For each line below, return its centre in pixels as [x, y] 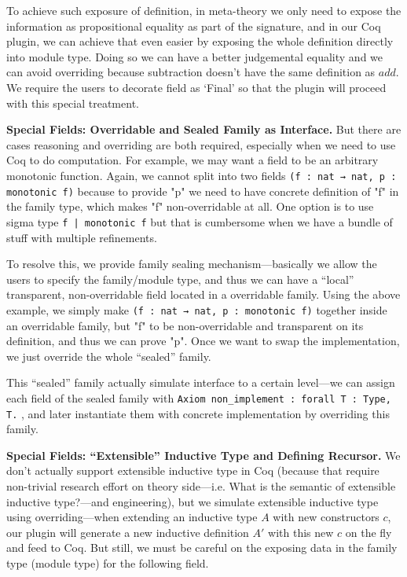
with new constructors [326, 517]
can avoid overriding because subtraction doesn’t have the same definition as [191, 72]
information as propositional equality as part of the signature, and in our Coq [194, 26]
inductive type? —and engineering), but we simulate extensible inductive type [192, 501]
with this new [301, 532]
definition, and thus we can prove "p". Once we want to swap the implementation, [203, 341]
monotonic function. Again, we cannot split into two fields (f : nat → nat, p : [202, 175]
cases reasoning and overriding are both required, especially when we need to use [201, 144]
